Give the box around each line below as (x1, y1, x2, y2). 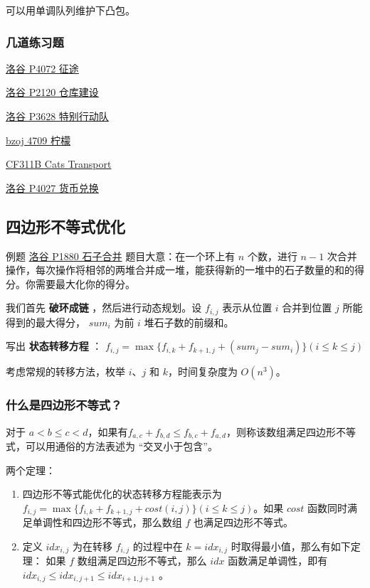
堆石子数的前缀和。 (144, 314, 234, 329)
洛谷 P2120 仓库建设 (6, 85, 99, 100)
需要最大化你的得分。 (35, 276, 135, 291)
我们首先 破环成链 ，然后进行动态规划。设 (6, 300, 202, 315)
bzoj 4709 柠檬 (6, 132, 70, 147)
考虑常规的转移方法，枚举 (6, 364, 125, 379)
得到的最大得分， (6, 314, 85, 329)
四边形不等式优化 (6, 215, 125, 237)
